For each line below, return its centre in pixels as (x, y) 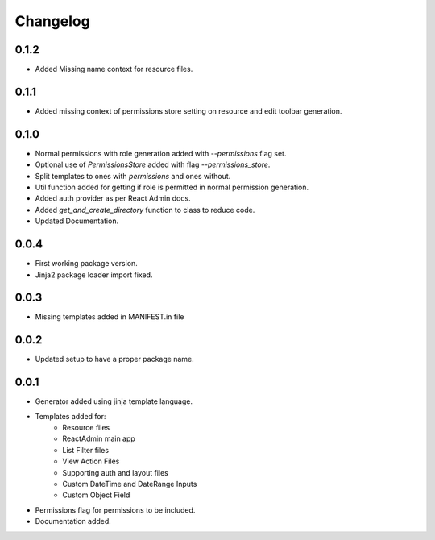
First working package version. (87, 264)
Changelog (52, 21)
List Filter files (85, 450)
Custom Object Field (96, 495)
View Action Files (91, 461)
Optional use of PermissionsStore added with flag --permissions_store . (153, 164)
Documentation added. (73, 521)
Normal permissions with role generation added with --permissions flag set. (161, 153)
